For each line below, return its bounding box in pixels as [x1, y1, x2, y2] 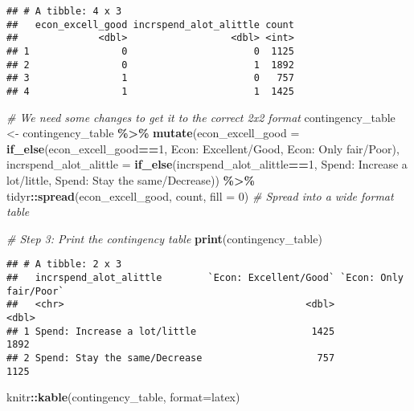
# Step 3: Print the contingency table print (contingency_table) [6, 230, 322, 246]
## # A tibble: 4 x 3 [6, 6, 122, 17]
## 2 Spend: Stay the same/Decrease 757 [6, 352, 335, 364]
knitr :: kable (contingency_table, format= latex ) [6, 389, 240, 405]
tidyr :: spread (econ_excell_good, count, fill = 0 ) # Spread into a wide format [6, 187, 394, 204]
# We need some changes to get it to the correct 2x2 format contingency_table [6, 108, 396, 125]
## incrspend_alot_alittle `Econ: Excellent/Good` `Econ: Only [6, 272, 404, 283]
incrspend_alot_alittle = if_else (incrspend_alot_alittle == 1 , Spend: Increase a [6, 156, 408, 173]
